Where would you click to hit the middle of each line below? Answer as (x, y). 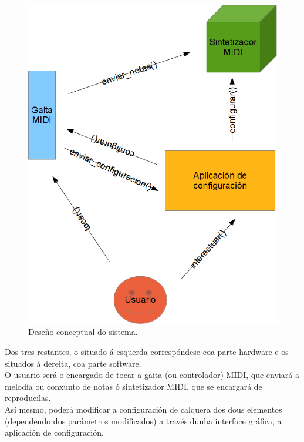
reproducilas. (28, 398)
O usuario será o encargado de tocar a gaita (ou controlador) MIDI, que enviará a (152, 375)
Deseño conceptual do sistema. (83, 332)
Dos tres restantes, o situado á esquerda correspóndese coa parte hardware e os (147, 352)
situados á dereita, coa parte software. (73, 363)
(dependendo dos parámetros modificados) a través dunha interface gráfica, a (143, 421)
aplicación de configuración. (54, 432)
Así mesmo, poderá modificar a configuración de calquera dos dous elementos (143, 409)
